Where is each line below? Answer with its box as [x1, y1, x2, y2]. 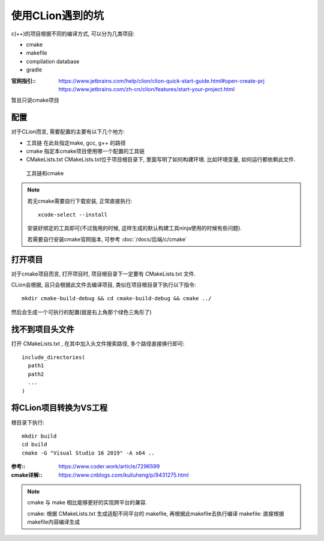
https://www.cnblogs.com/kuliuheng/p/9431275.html [58, 471, 189, 479]
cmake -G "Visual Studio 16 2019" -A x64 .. [22, 449, 155, 456]
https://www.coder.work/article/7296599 [58, 463, 160, 470]
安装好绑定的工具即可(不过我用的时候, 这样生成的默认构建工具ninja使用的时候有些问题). [27, 225, 242, 232]
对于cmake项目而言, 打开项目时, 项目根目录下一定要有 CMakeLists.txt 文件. [11, 270, 196, 277]
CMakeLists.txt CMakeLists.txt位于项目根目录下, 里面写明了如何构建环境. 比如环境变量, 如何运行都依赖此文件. [26, 156, 296, 163]
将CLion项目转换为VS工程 [11, 403, 108, 413]
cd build [22, 441, 47, 448]
